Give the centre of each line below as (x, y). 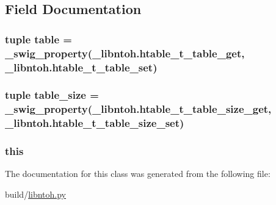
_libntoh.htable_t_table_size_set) (95, 123)
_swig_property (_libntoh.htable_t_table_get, (125, 53)
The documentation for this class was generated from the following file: (138, 174)
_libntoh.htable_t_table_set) (81, 67)
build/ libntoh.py (36, 194)
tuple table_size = (52, 95)
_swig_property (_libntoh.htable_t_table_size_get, (138, 109)
